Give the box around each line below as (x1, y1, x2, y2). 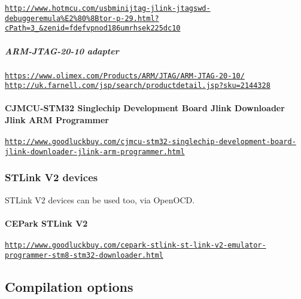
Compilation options (5, 277, 133, 295)
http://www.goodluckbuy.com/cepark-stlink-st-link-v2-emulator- (5, 241, 266, 250)
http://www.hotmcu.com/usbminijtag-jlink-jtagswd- (5, 4, 211, 13)
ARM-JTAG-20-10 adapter (5, 44, 119, 57)
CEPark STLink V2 (5, 216, 88, 229)
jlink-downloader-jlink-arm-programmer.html (5, 147, 185, 156)
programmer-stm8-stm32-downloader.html (5, 251, 163, 260)
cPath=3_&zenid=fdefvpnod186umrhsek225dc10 (5, 24, 181, 33)
